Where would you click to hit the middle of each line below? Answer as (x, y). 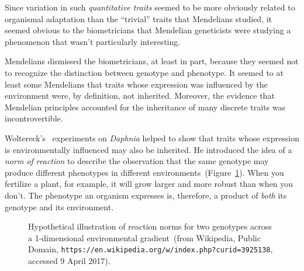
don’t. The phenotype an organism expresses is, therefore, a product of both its (146, 195)
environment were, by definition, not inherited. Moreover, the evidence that (140, 95)
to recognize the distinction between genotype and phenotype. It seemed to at (144, 72)
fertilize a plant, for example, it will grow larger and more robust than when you (149, 184)
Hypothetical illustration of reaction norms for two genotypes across (150, 226)
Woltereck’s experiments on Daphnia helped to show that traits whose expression (152, 138)
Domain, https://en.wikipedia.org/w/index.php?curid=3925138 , (151, 249)
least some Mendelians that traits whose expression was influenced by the (136, 84)
